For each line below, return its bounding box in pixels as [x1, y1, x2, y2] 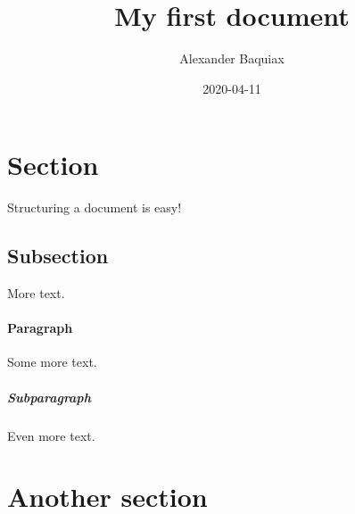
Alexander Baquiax [179, 49, 285, 68]
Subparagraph [7, 387, 91, 406]
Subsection [7, 242, 109, 269]
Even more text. [7, 426, 95, 444]
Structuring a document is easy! [7, 198, 182, 217]
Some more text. [7, 352, 97, 371]
